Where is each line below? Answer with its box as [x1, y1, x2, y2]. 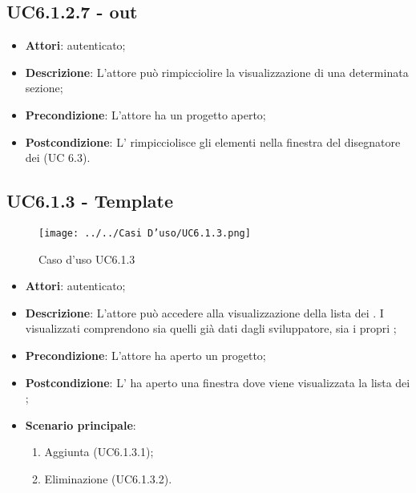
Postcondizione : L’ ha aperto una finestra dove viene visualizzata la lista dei [25, 374, 410, 390]
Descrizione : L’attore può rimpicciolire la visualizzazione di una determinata [25, 63, 409, 80]
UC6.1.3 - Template [6, 188, 174, 213]
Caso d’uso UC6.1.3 [38, 250, 135, 267]
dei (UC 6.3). [25, 149, 91, 166]
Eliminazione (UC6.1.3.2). [44, 470, 172, 487]
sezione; [25, 79, 63, 96]
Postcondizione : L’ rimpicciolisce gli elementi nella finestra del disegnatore [25, 133, 401, 150]
